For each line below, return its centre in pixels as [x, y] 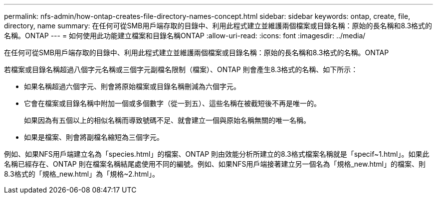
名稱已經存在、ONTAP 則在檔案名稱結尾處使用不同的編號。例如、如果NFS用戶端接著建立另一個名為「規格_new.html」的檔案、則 [215, 164]
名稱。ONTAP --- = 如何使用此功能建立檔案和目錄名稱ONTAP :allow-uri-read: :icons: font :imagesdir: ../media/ [185, 36]
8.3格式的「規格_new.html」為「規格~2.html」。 [82, 174]
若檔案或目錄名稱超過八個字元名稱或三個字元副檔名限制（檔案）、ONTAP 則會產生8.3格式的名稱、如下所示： [181, 69]
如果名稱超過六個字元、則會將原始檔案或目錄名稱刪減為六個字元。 [132, 86]
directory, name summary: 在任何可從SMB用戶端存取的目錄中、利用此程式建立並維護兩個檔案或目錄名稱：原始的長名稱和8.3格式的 [218, 26]
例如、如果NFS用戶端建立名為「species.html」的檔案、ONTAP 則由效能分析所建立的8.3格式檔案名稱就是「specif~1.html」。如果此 [217, 154]
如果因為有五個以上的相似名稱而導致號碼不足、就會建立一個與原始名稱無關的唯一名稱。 [167, 120]
